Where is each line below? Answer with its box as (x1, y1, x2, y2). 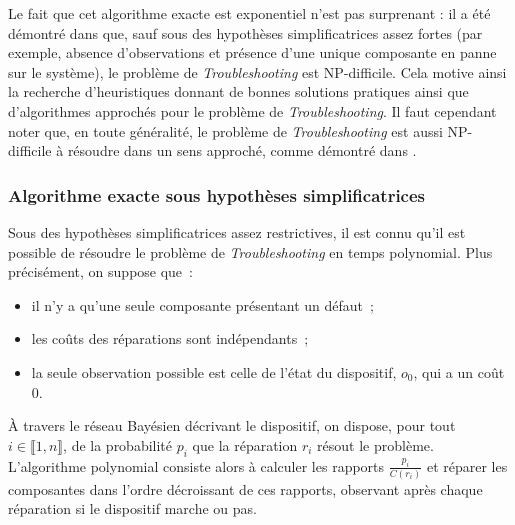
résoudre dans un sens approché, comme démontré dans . (67, 140, 417, 161)
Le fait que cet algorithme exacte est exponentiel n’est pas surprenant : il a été (8, 3, 491, 23)
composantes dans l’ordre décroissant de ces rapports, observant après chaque (8, 478, 483, 499)
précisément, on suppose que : (8, 261, 193, 282)
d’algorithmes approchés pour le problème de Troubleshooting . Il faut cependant (8, 100, 497, 121)
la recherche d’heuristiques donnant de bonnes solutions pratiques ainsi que (8, 81, 469, 102)
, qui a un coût (413, 361, 505, 382)
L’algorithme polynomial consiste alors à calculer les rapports (8, 455, 385, 476)
